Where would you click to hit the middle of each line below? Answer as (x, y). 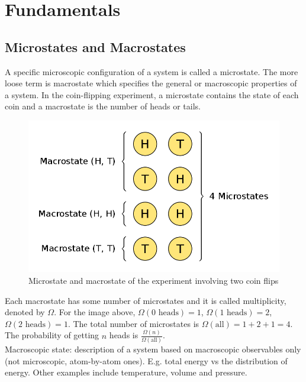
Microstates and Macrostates (95, 46)
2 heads (32, 324)
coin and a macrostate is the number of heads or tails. (103, 106)
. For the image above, (95, 312)
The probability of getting (52, 335)
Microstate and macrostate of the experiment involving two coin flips (154, 281)
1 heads (233, 313)
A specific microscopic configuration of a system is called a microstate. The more (152, 71)
